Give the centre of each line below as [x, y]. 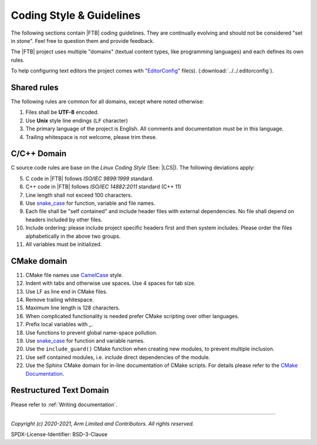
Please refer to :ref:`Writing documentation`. [64, 404]
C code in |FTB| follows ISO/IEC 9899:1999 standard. [90, 178]
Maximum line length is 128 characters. [73, 308]
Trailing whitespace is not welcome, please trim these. [91, 137]
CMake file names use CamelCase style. [74, 275]
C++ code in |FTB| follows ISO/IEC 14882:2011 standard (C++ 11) [103, 187]
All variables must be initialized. [64, 244]
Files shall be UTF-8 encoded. [62, 112]
